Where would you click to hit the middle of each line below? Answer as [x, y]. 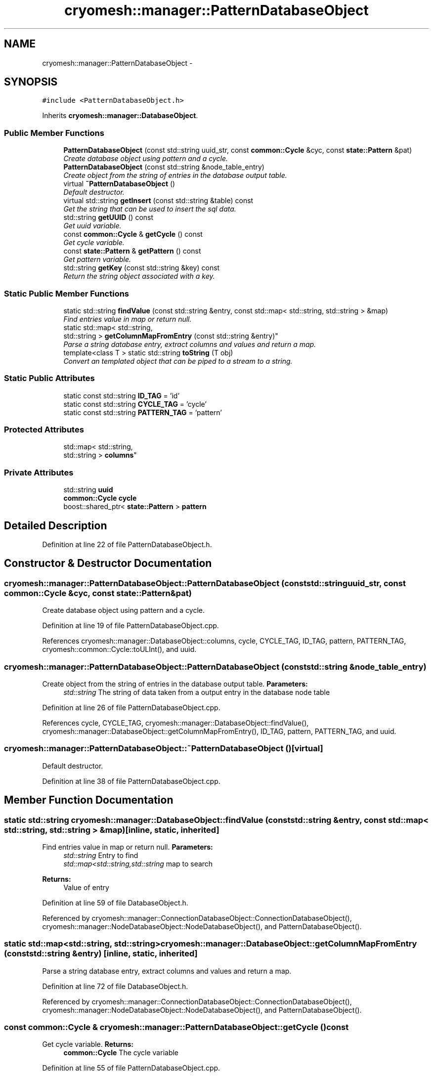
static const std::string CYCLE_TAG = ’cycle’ [135, 404]
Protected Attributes [44, 430]
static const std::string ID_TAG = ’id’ [122, 395]
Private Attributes [39, 472]
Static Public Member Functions [67, 293]
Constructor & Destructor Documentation [108, 563]
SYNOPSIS [31, 82]
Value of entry [86, 887]
